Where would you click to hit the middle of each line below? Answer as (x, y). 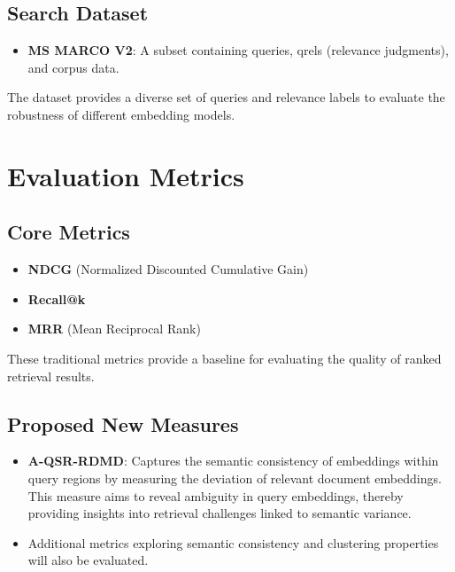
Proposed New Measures (123, 423)
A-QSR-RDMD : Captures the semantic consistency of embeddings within (233, 461)
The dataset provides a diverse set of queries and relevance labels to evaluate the (226, 97)
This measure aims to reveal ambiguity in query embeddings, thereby (216, 495)
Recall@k (57, 298)
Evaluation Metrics (126, 175)
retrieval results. (51, 376)
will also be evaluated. (88, 560)
